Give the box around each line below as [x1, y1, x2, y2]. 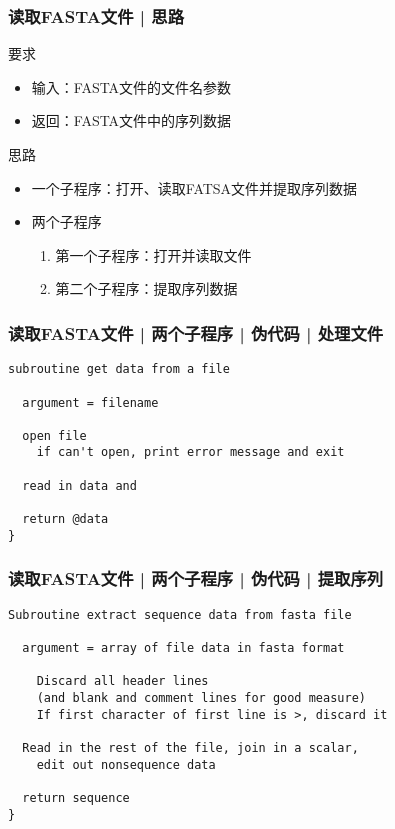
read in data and [22, 478, 137, 493]
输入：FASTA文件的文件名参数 [31, 76, 232, 97]
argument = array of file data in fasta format [22, 640, 345, 655]
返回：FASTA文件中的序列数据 [31, 110, 232, 131]
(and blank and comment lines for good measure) [36, 690, 366, 705]
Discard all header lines [36, 674, 209, 689]
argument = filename [22, 395, 159, 410]
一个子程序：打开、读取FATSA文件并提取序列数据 [31, 177, 358, 198]
